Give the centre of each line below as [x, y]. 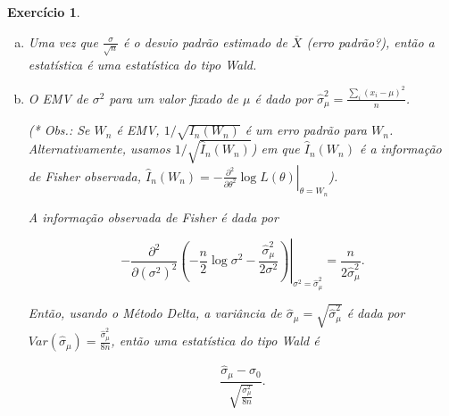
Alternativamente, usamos [99, 149]
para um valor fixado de [174, 98]
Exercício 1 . [44, 12]
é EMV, [138, 130]
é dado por [284, 98]
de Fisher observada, [84, 175]
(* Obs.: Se [59, 130]
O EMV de [58, 98]
